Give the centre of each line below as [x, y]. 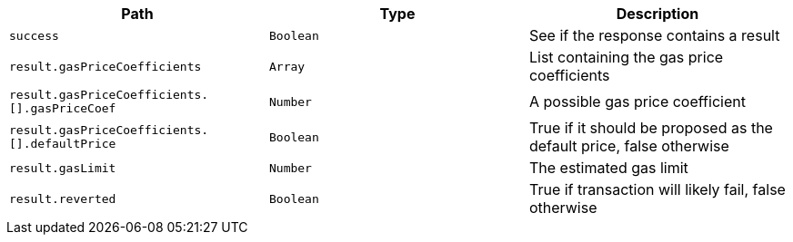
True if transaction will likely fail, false [657, 189]
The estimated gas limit [608, 168]
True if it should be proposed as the [651, 128]
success [34, 35]
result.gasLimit [63, 168]
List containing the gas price [626, 57]
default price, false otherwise [629, 146]
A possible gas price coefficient [637, 102]
